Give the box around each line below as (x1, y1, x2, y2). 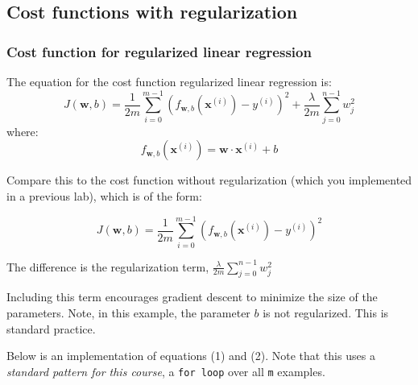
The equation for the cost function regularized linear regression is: (6, 73, 332, 89)
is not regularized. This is (263, 304, 389, 321)
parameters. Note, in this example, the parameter (6, 304, 250, 321)
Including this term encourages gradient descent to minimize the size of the (6, 288, 378, 305)
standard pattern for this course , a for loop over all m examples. (6, 362, 325, 379)
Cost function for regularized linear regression (6, 41, 312, 61)
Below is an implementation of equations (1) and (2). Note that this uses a (6, 347, 375, 364)
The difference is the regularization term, (6, 258, 209, 275)
